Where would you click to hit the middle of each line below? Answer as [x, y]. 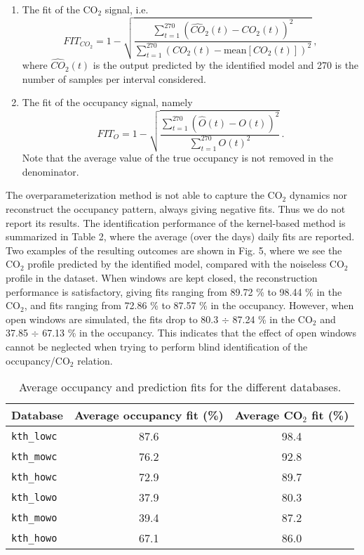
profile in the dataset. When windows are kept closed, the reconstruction [162, 278]
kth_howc [34, 477]
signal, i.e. [127, 9]
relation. [95, 360]
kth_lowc [34, 436]
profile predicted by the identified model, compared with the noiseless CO [186, 264]
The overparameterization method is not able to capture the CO [144, 195]
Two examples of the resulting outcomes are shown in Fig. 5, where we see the [174, 250]
